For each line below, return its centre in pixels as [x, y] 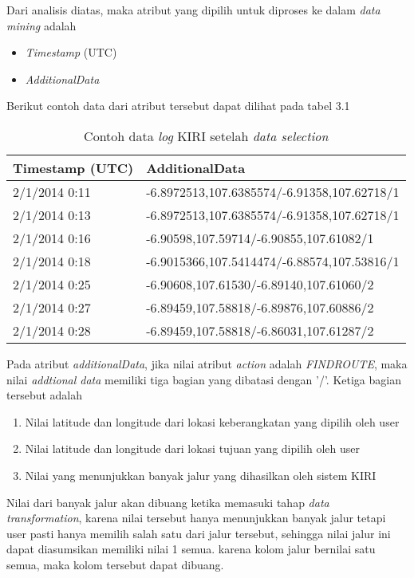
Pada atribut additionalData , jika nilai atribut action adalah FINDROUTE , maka [207, 363]
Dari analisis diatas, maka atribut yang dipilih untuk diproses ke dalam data [193, 10]
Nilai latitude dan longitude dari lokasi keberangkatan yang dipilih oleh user [212, 421]
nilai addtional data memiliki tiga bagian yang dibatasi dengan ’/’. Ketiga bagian [204, 379]
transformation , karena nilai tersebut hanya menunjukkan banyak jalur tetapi [196, 518]
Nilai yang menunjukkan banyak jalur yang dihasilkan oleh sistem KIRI [201, 475]
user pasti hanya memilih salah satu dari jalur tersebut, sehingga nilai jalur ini [199, 533]
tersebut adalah [45, 395]
